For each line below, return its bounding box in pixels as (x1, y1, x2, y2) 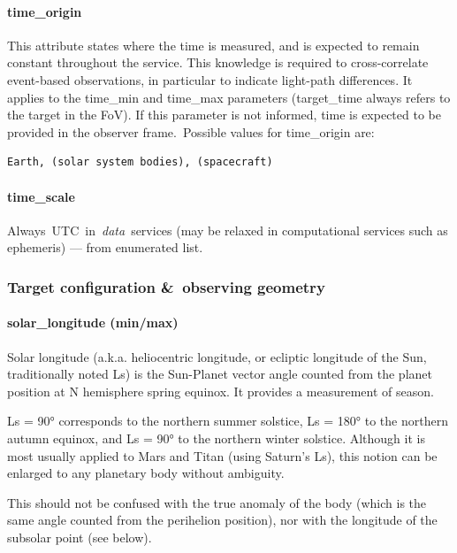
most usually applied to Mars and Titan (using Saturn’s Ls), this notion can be (7, 446, 438, 465)
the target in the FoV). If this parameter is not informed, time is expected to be (7, 105, 441, 124)
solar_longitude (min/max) (7, 313, 179, 332)
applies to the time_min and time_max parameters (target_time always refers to (7, 88, 451, 106)
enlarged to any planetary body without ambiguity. (7, 464, 285, 482)
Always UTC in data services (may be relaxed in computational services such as (7, 220, 448, 239)
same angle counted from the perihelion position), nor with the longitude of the (7, 511, 438, 529)
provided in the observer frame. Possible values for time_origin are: (7, 122, 375, 141)
